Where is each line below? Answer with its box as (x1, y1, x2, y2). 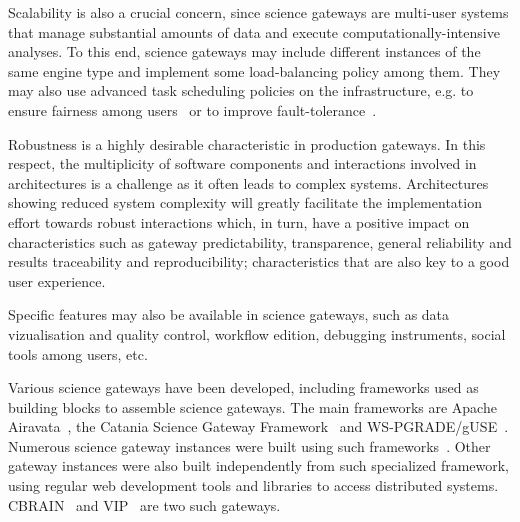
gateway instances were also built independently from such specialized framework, (8, 455, 510, 476)
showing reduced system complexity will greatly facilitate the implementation (8, 192, 482, 213)
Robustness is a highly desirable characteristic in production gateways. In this (8, 133, 486, 154)
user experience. (8, 270, 106, 291)
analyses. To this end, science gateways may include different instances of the (8, 41, 481, 62)
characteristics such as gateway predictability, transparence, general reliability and (8, 231, 512, 252)
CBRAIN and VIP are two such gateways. (8, 494, 281, 515)
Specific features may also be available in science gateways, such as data (8, 304, 450, 325)
